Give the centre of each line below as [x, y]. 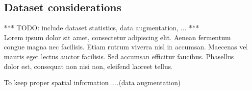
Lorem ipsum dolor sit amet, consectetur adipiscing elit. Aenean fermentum [117, 37]
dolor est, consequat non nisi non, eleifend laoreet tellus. [88, 66]
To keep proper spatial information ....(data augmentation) [92, 82]
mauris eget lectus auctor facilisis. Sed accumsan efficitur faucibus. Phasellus [119, 56]
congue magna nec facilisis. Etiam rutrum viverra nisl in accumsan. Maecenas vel [126, 47]
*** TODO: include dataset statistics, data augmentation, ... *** [101, 28]
